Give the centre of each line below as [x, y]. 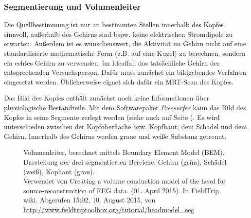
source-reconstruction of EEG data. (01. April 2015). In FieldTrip [121, 190]
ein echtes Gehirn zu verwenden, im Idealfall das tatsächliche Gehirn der [112, 62]
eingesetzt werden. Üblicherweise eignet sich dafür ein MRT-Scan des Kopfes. [119, 81]
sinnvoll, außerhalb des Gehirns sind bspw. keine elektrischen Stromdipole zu [118, 34]
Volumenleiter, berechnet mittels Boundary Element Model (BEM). [124, 152]
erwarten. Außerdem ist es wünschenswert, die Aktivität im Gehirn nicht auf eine [125, 43]
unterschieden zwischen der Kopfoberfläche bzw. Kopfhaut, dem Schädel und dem [125, 126]
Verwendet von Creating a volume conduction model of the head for [125, 181]
